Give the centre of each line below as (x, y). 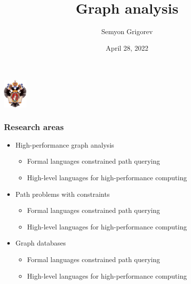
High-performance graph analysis (65, 144)
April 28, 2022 (127, 47)
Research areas (34, 126)
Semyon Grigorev (127, 31)
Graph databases (41, 243)
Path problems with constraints (63, 194)
